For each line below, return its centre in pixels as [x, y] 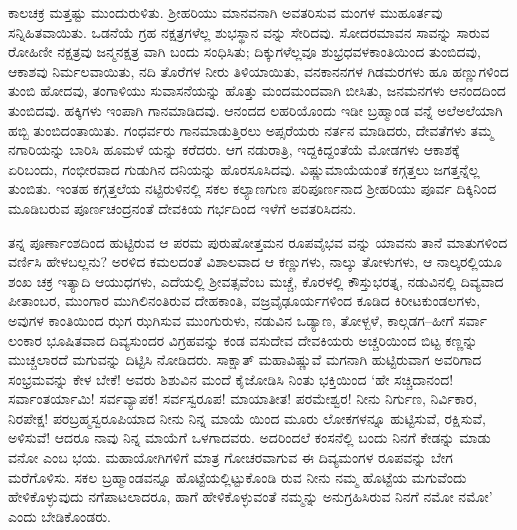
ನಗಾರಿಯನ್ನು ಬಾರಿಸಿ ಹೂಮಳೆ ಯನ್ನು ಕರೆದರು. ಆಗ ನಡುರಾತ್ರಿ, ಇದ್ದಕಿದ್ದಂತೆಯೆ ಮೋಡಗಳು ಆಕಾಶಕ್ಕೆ [234, 149]
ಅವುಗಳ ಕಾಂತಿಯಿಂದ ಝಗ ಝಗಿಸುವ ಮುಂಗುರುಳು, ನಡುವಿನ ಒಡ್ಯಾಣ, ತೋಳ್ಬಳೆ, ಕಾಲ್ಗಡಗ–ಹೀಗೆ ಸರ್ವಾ [247, 319]
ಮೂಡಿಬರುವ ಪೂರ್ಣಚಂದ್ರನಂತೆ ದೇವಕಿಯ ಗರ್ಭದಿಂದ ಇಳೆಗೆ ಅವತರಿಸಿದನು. [182, 207]
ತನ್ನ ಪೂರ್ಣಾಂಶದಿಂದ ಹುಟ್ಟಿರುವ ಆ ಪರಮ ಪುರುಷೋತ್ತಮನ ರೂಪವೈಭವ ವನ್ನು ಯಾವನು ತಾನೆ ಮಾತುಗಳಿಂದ [258, 241]
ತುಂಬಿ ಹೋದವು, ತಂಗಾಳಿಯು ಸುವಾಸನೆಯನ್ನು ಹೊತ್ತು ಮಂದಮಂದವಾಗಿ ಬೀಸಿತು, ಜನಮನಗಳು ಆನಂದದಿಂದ [257, 90]
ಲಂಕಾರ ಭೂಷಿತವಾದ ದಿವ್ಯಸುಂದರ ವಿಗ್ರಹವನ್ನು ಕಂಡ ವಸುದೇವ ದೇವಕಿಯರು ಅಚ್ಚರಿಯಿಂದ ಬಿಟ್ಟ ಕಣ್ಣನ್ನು [243, 339]
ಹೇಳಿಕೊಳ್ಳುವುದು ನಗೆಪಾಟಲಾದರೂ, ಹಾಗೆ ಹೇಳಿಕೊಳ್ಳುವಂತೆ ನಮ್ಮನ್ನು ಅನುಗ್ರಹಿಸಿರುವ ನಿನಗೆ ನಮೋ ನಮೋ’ [250, 496]
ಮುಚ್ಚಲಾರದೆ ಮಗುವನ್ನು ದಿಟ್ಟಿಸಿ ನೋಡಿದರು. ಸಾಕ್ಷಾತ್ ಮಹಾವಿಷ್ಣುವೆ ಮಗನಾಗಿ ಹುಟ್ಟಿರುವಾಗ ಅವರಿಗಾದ [245, 359]
